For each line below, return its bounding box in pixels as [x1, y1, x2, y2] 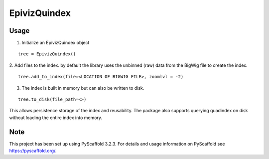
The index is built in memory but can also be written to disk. [21, 85, 144, 91]
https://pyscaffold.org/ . [9, 148, 57, 154]
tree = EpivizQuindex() [18, 51, 76, 57]
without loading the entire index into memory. [9, 115, 102, 121]
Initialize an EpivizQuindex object [21, 40, 90, 46]
